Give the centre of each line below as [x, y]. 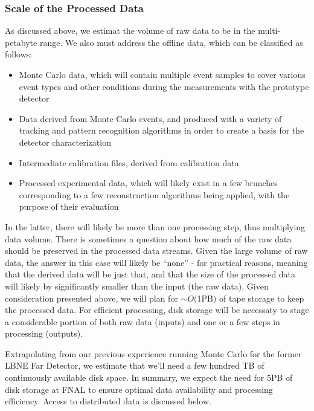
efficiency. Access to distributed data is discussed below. [108, 401]
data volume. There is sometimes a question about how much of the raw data [148, 238]
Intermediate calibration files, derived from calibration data [129, 162]
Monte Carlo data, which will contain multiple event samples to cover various [162, 74]
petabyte [21, 42]
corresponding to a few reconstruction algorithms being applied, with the [154, 194]
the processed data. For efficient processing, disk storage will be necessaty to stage [157, 310]
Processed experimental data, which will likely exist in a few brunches [148, 183]
